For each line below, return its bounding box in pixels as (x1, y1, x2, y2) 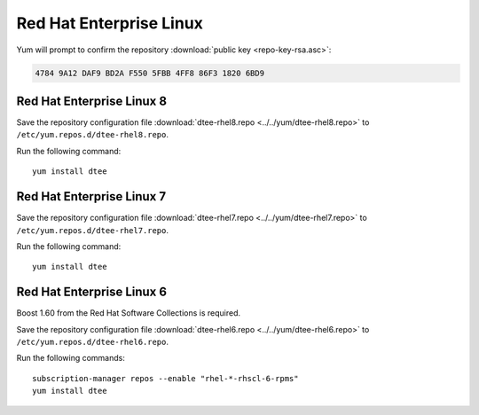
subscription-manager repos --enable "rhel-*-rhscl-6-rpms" (32, 373, 299, 383)
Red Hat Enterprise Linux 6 (16, 285, 168, 300)
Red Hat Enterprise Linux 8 (16, 93, 168, 108)
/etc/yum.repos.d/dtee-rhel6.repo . (16, 336, 169, 347)
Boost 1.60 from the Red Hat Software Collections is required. (16, 308, 241, 318)
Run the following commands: (16, 353, 126, 364)
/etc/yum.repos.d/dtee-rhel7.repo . (16, 224, 169, 235)
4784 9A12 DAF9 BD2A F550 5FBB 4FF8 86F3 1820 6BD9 (35, 67, 265, 78)
